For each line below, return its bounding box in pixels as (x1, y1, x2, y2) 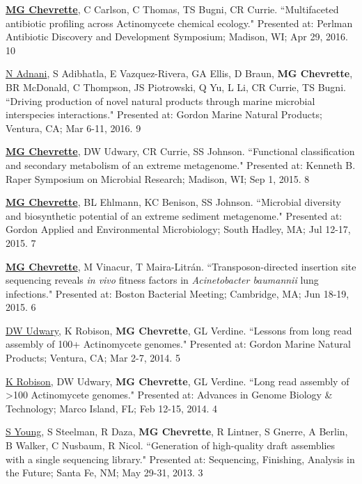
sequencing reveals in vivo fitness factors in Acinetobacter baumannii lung (6, 273, 319, 287)
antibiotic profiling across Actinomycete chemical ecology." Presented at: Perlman (6, 15, 353, 30)
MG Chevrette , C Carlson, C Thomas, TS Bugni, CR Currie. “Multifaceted (6, 2, 339, 16)
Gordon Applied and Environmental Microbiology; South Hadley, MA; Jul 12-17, (6, 222, 351, 236)
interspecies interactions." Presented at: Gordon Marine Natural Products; (6, 107, 322, 122)
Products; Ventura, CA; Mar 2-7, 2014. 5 (6, 350, 180, 365)
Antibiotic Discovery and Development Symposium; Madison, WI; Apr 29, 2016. (6, 29, 348, 44)
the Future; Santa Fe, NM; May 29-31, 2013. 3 (6, 465, 203, 480)
